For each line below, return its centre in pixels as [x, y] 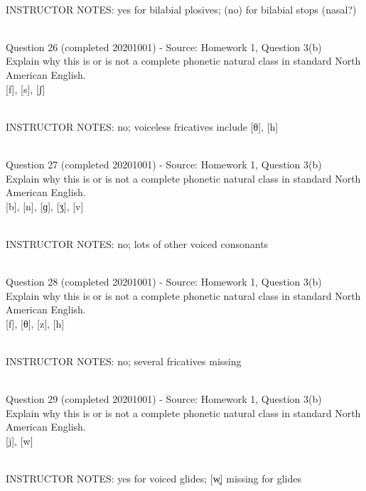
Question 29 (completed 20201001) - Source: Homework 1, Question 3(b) [164, 399]
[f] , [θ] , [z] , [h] [35, 323]
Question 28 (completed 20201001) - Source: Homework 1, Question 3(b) [164, 282]
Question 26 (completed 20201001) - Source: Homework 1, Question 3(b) [164, 47]
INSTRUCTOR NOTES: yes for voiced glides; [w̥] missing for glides [154, 479]
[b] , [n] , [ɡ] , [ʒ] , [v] [45, 206]
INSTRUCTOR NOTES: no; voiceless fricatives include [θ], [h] [142, 126]
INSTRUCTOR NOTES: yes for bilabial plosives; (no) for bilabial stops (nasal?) [181, 9]
